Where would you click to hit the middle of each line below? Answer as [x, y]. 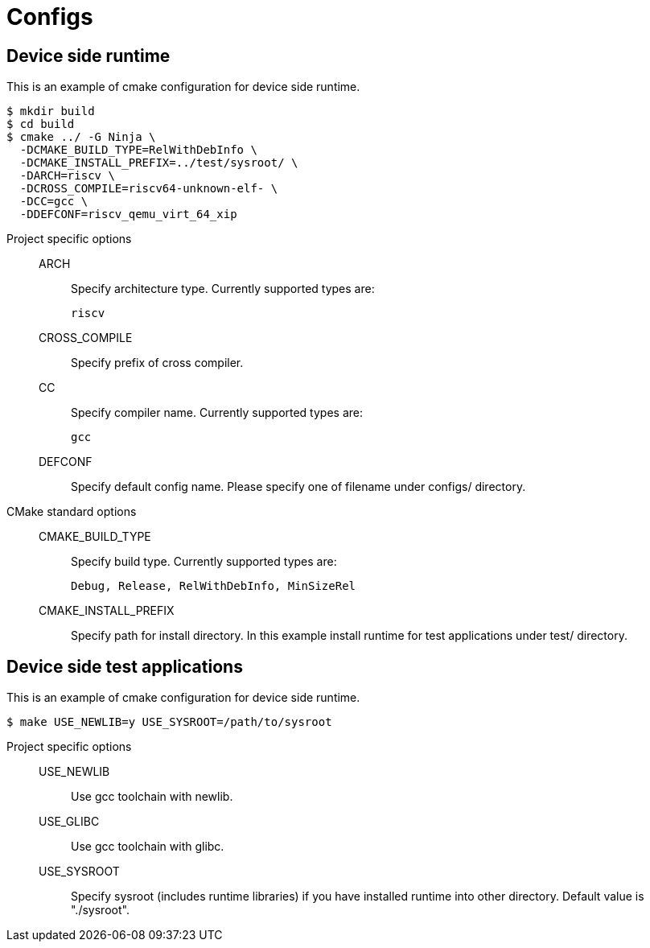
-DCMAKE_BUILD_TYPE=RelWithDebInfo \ [138, 150]
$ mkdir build [51, 111]
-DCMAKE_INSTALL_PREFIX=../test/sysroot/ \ [159, 163]
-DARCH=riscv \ [67, 176]
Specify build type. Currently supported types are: [204, 562]
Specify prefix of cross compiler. [157, 363]
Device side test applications [125, 666]
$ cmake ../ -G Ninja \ [81, 137]
